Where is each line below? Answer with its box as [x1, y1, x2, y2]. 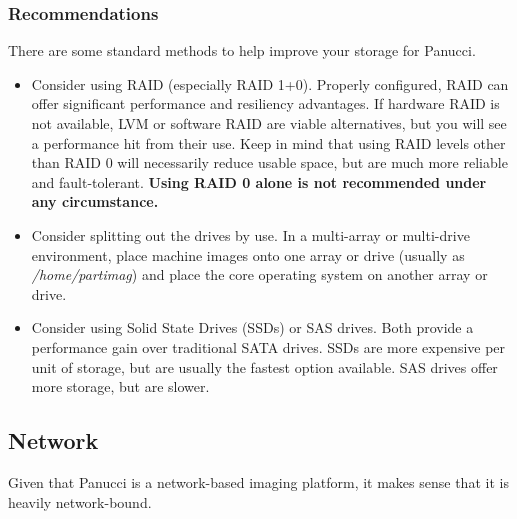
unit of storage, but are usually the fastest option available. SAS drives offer [31, 356, 498, 377]
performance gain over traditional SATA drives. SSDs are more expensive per [31, 336, 506, 357]
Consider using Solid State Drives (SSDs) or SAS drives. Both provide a [31, 317, 474, 338]
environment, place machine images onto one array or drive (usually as [31, 244, 465, 265]
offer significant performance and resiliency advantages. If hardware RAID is [31, 93, 500, 114]
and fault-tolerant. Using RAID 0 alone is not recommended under [31, 171, 487, 192]
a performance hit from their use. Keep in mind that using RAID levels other [31, 132, 506, 153]
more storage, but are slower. [31, 376, 210, 397]
